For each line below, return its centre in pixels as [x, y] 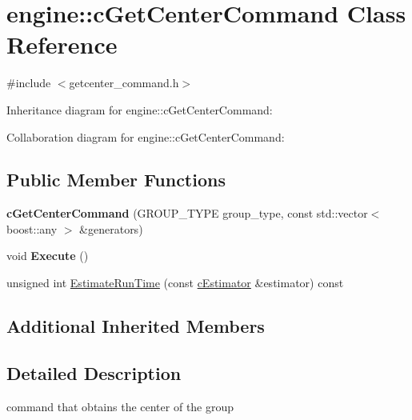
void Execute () [48, 256]
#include [29, 83]
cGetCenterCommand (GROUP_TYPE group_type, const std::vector [187, 213]
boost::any [32, 228]
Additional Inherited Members [136, 326]
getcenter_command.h [124, 83]
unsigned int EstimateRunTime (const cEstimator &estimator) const [175, 283]
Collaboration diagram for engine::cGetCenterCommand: [146, 136]
